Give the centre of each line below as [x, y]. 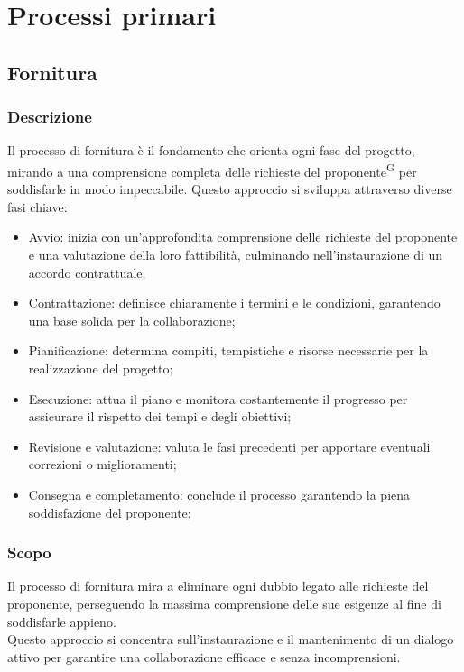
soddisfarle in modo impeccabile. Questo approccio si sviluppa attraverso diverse [230, 189]
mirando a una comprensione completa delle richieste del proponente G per [212, 170]
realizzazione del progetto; [101, 368]
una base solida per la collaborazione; [132, 320]
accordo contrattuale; [87, 272]
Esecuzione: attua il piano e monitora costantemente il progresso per [218, 398]
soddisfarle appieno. [62, 621]
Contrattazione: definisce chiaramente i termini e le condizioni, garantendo [234, 303]
